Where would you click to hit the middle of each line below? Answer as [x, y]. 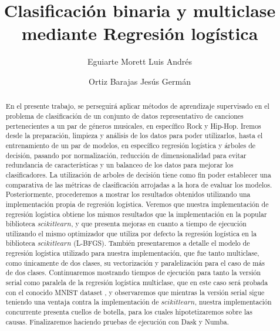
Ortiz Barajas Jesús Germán [140, 81]
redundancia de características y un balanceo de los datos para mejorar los [119, 165]
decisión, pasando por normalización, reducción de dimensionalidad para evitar [126, 155]
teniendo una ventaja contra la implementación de [82, 302]
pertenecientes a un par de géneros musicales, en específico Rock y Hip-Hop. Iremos [133, 126]
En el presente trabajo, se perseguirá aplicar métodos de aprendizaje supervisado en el [137, 106]
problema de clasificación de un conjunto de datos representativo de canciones [124, 116]
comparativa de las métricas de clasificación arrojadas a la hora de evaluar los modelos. [139, 184]
